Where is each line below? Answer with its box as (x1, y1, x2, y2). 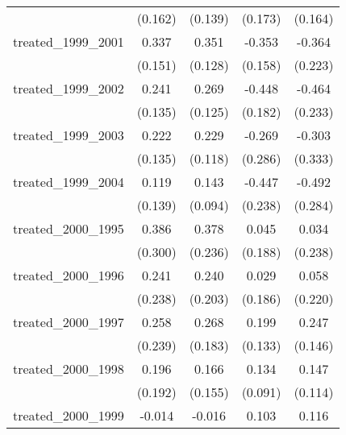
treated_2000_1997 (13, 313, 124, 331)
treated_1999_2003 (13, 126, 124, 144)
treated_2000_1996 (13, 266, 124, 284)
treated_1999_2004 (13, 172, 124, 191)
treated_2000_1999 (13, 406, 124, 425)
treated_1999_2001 (13, 32, 124, 51)
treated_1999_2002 (13, 79, 124, 97)
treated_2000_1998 (13, 359, 124, 378)
